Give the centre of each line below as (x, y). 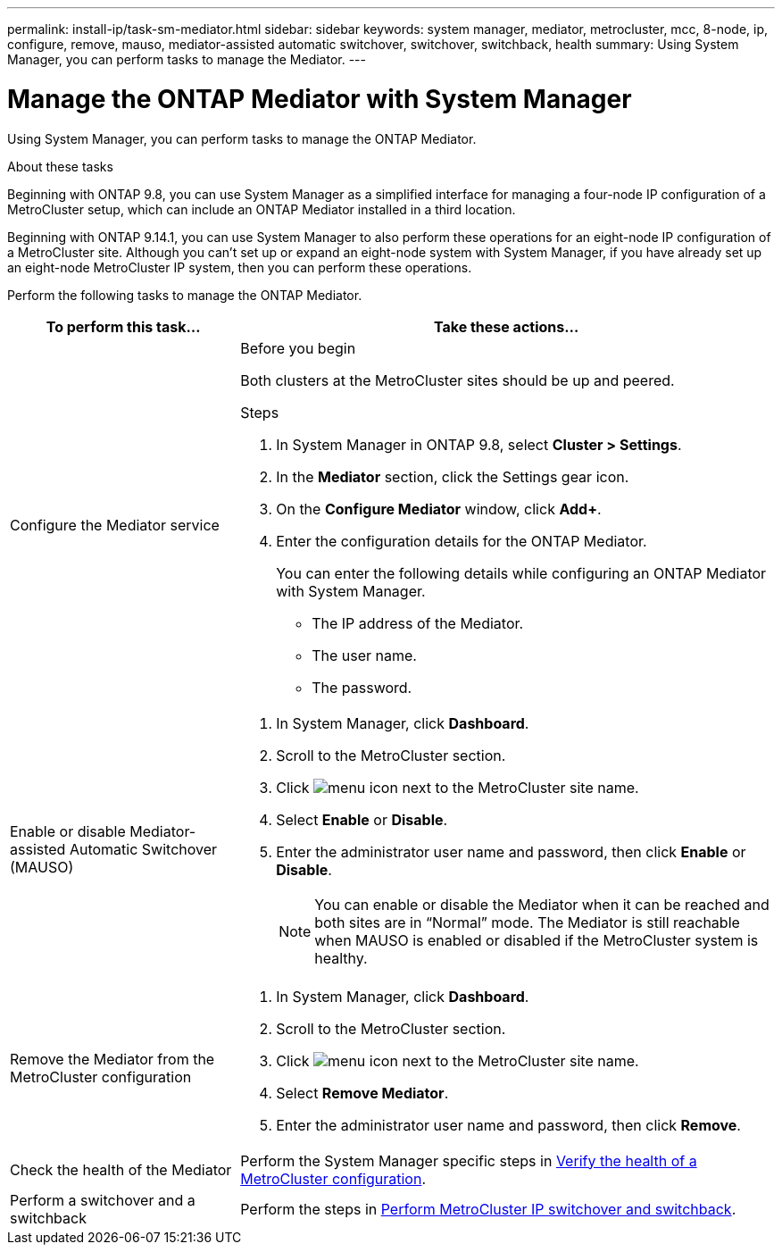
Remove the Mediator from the (112, 1059)
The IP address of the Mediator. (418, 623)
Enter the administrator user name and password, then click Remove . (508, 1125)
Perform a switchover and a (103, 1200)
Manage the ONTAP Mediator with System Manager (320, 99)
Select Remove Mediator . (362, 1093)
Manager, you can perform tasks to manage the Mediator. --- (187, 59)
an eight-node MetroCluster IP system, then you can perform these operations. (240, 267)
